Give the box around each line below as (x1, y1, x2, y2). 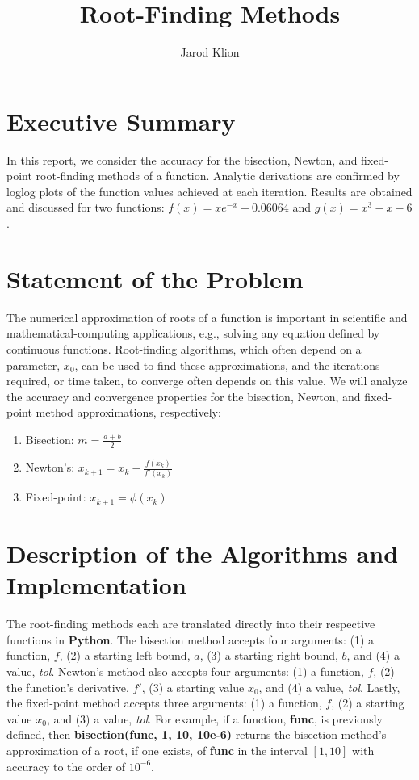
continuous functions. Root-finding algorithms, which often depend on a (6, 340, 362, 357)
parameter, (6, 356, 61, 373)
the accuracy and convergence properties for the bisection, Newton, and (6, 388, 361, 405)
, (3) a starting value (141, 678, 245, 695)
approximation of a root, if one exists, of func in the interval (6, 741, 308, 758)
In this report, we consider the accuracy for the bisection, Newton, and (6, 151, 358, 168)
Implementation (6, 568, 186, 602)
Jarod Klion (180, 44, 240, 61)
